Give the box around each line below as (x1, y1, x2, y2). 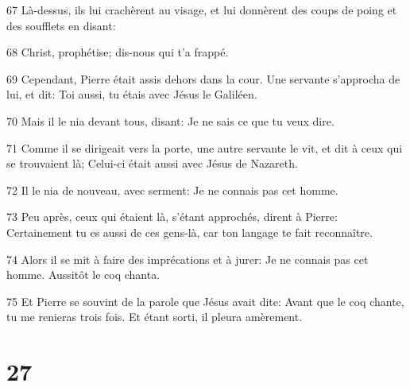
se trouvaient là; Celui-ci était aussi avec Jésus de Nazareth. (6, 155, 298, 172)
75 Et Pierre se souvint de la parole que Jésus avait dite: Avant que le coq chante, (6, 292, 404, 309)
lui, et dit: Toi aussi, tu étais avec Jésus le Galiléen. (6, 86, 257, 103)
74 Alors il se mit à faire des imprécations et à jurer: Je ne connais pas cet (6, 250, 369, 267)
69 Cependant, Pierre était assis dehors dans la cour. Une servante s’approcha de (6, 70, 400, 87)
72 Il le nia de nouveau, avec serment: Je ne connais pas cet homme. (6, 181, 338, 198)
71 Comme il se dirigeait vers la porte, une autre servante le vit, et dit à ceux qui (6, 139, 403, 156)
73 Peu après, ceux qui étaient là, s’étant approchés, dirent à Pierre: (6, 208, 338, 225)
